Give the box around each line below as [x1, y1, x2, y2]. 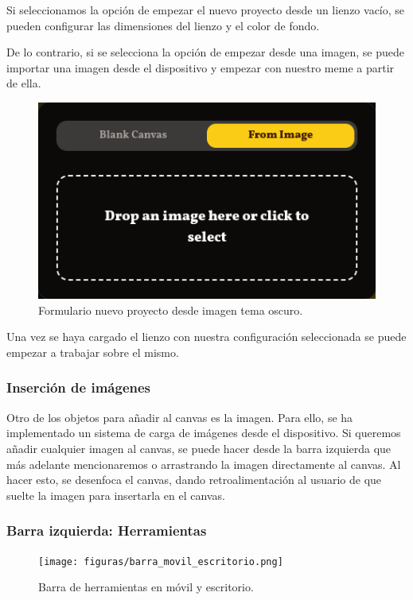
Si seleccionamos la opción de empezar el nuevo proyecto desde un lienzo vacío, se [6, 2, 405, 17]
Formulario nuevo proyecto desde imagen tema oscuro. [38, 301, 303, 318]
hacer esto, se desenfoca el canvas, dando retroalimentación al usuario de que [6, 471, 382, 488]
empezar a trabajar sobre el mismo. [6, 343, 179, 360]
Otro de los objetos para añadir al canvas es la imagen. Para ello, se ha [6, 408, 353, 425]
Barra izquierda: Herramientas [6, 521, 207, 540]
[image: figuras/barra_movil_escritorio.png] [38, 555, 283, 567]
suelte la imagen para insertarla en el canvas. [6, 486, 225, 503]
